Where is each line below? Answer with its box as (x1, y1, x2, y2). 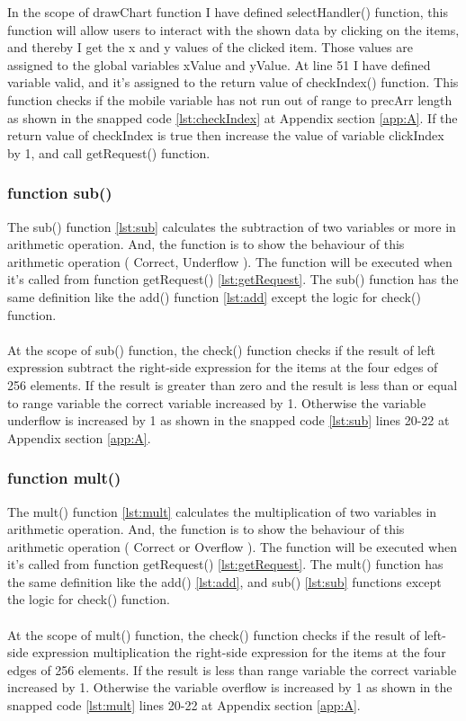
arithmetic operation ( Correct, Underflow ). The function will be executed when (7, 252, 453, 271)
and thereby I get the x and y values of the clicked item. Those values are (7, 38, 413, 57)
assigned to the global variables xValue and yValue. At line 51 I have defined (7, 55, 431, 74)
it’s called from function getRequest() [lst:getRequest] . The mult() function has (7, 555, 444, 574)
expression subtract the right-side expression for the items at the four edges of (7, 358, 438, 377)
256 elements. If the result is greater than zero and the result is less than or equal (7, 375, 458, 394)
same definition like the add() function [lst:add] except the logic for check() (7, 287, 421, 306)
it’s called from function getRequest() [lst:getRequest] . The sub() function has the (7, 270, 459, 289)
